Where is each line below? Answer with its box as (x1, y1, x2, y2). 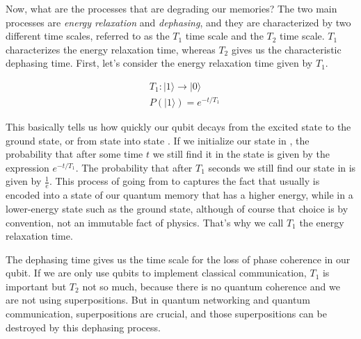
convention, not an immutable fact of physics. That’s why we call (6, 215, 284, 229)
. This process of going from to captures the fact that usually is (49, 174, 320, 188)
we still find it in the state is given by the (152, 147, 330, 161)
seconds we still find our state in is (208, 160, 356, 174)
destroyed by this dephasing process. (6, 320, 161, 334)
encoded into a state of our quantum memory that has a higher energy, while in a (6, 188, 353, 202)
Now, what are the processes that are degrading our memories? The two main (6, 1, 337, 15)
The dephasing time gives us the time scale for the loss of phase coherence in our (6, 251, 351, 266)
